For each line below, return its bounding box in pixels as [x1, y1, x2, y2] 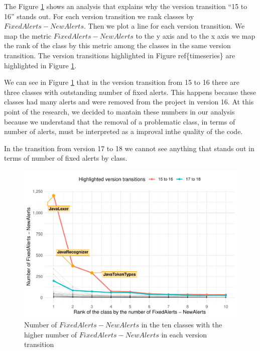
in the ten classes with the [141, 319, 222, 330]
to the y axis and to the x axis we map [136, 30, 255, 41]
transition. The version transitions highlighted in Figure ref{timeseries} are [4, 50, 235, 60]
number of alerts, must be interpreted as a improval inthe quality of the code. [4, 126, 243, 137]
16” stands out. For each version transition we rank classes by [4, 11, 194, 21]
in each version [161, 329, 207, 339]
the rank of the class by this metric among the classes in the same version [4, 40, 231, 51]
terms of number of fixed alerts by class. [4, 153, 127, 163]
